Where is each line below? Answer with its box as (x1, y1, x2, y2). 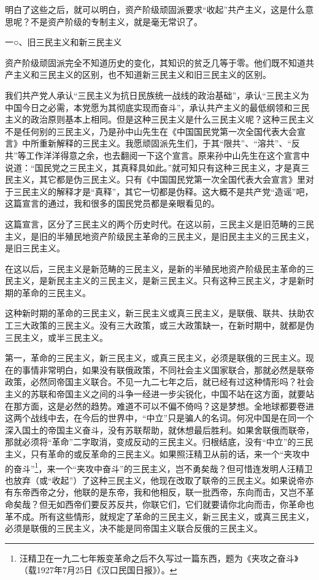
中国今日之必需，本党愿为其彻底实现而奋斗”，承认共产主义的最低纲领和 (5, 101, 293, 113)
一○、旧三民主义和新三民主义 (5, 36, 122, 48)
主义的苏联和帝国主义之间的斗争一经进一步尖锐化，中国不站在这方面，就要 (5, 387, 306, 400)
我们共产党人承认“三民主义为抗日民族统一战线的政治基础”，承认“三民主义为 (5, 88, 309, 101)
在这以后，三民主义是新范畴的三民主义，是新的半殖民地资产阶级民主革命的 (5, 262, 306, 275)
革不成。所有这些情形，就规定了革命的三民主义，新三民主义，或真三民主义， (5, 509, 314, 522)
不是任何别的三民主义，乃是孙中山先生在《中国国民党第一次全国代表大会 (5, 124, 297, 137)
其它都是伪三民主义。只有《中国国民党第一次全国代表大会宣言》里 (39, 173, 306, 186)
